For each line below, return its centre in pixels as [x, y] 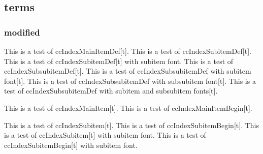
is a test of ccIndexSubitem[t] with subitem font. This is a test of [105, 135]
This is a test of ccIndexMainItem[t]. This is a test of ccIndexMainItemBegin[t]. [128, 107]
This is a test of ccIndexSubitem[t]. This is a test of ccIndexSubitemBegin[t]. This [131, 125]
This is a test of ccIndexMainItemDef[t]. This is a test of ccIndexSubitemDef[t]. [128, 51]
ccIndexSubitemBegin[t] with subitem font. [71, 145]
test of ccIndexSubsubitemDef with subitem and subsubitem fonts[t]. [111, 91]
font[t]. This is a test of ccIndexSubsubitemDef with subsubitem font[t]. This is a [130, 81]
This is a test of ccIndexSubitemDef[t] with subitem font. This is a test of [119, 61]
